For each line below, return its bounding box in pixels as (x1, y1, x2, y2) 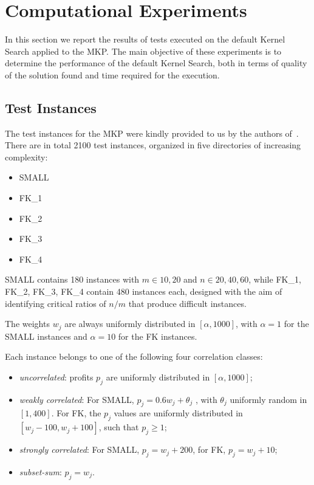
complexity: (5, 150, 48, 163)
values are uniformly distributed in (114, 407, 243, 419)
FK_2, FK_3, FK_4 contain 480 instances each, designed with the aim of (5, 285, 282, 298)
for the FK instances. (118, 329, 197, 342)
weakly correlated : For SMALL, (19, 393, 134, 405)
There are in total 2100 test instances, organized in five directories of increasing (5, 139, 301, 151)
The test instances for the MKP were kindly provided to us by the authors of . (5, 126, 299, 139)
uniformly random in (230, 393, 307, 405)
